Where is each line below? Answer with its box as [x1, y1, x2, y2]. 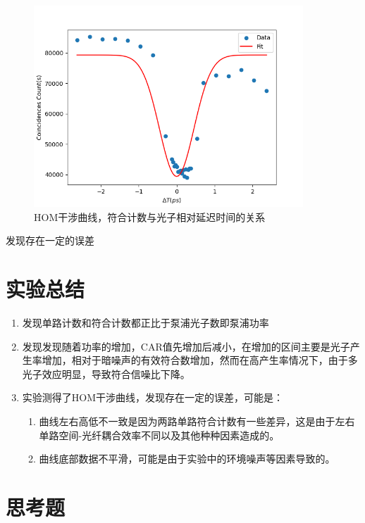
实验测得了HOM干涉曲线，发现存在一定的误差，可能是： [22, 390, 284, 405]
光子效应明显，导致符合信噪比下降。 [22, 366, 190, 381]
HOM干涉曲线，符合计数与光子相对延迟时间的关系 [34, 209, 266, 224]
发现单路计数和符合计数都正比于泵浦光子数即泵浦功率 [22, 315, 269, 330]
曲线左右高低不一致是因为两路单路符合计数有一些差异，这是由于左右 [39, 414, 355, 429]
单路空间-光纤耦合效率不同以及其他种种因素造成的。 [39, 427, 280, 442]
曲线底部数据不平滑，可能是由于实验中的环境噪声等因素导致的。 [39, 451, 335, 466]
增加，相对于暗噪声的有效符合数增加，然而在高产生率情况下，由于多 [42, 353, 358, 367]
